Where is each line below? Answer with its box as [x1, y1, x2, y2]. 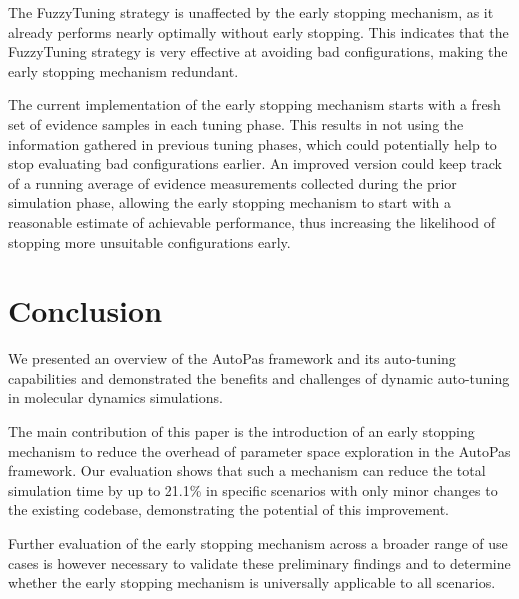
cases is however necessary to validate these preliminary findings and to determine [8, 552, 511, 573]
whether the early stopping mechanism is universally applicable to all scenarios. [8, 572, 496, 593]
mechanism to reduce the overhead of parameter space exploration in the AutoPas [8, 440, 511, 461]
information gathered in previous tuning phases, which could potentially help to [8, 133, 497, 154]
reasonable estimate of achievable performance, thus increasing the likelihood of [8, 211, 495, 232]
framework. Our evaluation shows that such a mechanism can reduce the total [8, 460, 486, 481]
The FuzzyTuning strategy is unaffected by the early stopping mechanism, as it [8, 2, 494, 22]
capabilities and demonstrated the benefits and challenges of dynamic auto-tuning [8, 367, 510, 388]
